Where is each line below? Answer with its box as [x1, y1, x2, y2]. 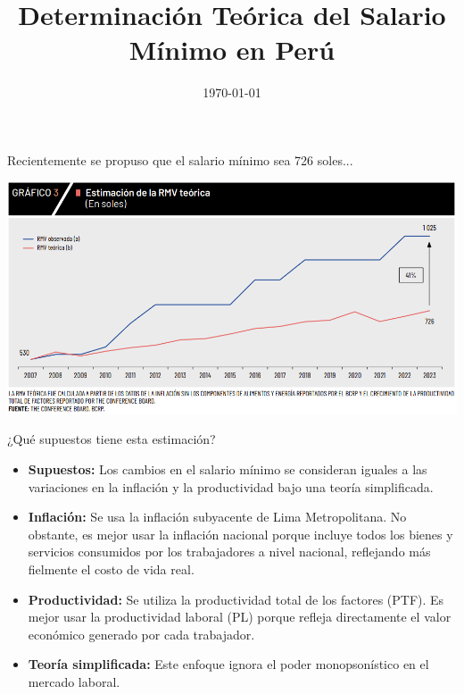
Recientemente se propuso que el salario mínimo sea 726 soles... [7, 150, 353, 169]
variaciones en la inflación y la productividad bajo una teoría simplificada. [28, 477, 434, 496]
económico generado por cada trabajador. [28, 624, 255, 643]
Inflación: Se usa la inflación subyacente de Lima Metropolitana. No [28, 507, 407, 526]
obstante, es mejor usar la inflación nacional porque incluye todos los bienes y [28, 524, 453, 543]
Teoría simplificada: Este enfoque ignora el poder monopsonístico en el [28, 655, 429, 673]
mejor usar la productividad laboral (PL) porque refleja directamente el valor [28, 607, 452, 626]
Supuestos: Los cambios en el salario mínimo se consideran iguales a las [28, 459, 427, 478]
